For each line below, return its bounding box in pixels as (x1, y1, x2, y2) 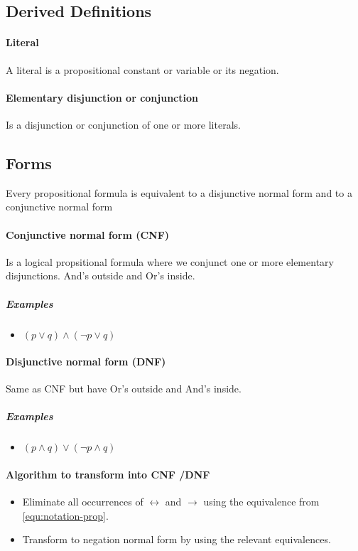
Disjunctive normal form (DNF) (6, 354, 166, 369)
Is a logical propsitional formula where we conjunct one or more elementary (6, 254, 334, 269)
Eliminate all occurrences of (22, 494, 143, 509)
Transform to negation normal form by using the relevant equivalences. (22, 532, 331, 547)
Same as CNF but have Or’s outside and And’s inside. (6, 381, 242, 396)
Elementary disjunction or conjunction (6, 90, 198, 105)
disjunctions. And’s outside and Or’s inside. (6, 268, 195, 283)
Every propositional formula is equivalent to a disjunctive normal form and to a (6, 185, 352, 200)
